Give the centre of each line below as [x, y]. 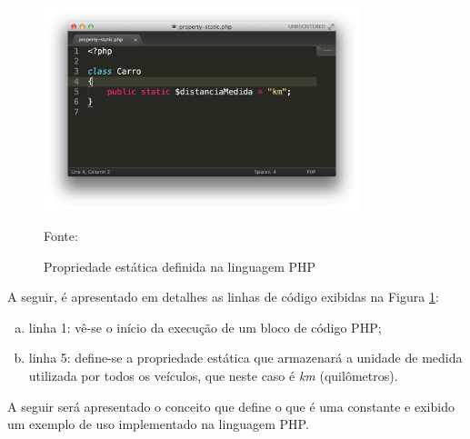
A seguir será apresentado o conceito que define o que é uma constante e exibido [231, 406]
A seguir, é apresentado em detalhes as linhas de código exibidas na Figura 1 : [223, 297]
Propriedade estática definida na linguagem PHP [180, 266]
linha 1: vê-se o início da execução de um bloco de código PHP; [205, 327]
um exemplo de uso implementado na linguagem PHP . [158, 424]
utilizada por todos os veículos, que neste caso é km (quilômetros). [213, 375]
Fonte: [61, 235]
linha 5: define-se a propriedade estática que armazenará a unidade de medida [245, 358]
